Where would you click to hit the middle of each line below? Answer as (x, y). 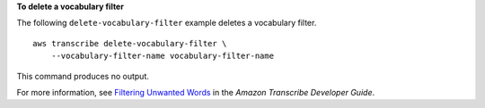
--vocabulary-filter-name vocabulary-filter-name (162, 56)
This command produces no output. (83, 76)
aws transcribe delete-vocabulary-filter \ (130, 43)
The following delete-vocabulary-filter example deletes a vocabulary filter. (167, 23)
